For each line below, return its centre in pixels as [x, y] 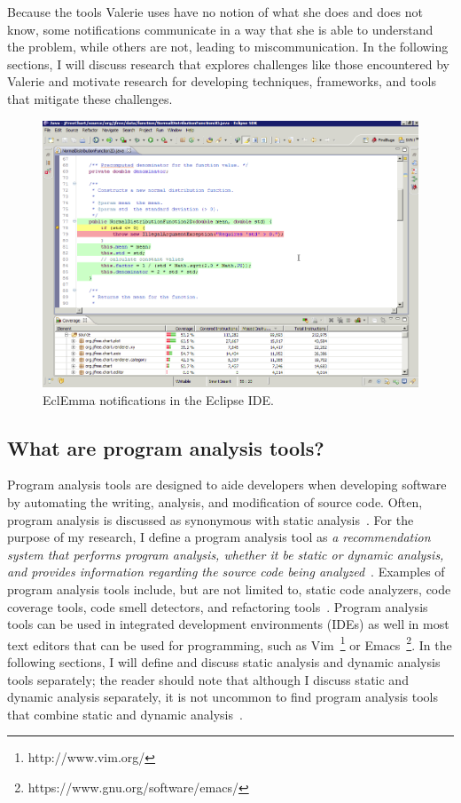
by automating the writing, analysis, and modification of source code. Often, [215, 501]
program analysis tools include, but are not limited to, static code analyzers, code [229, 588]
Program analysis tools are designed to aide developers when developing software [227, 485]
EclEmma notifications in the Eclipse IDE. [158, 399]
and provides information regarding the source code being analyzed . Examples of [226, 572]
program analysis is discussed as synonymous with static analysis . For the [211, 519]
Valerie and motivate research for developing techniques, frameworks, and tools [222, 81]
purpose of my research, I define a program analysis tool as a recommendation [219, 537]
